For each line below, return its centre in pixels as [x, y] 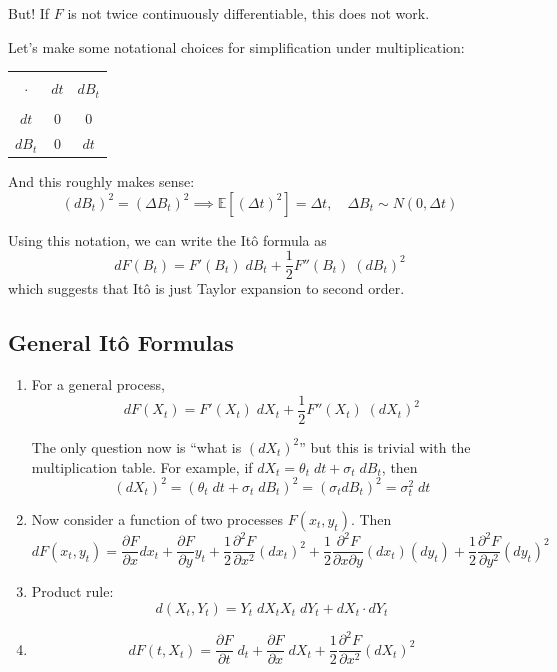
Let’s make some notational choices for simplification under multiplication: [236, 46]
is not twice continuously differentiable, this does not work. [248, 13]
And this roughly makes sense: [101, 181]
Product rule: [72, 591]
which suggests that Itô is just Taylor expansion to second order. [206, 288]
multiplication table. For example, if [142, 466]
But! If [29, 13]
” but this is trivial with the [385, 446]
